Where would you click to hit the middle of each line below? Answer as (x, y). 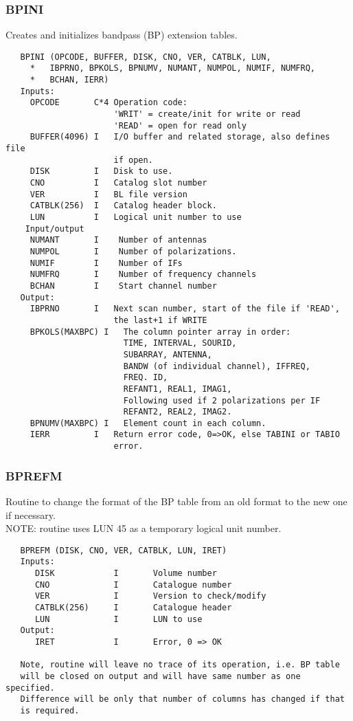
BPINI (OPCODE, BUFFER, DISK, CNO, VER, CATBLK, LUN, (146, 57)
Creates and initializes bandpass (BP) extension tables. (122, 35)
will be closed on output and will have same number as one (160, 676)
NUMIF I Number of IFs (106, 263)
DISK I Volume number (126, 574)
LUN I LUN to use (118, 619)
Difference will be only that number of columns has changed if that (182, 699)
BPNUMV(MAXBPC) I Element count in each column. (148, 423)
